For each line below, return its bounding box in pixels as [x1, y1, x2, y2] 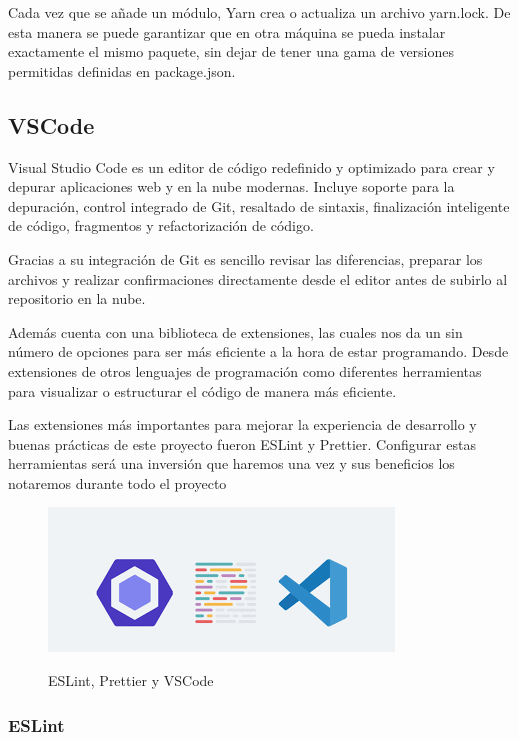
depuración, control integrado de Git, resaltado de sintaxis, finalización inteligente [8, 195, 510, 216]
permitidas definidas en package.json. [8, 60, 236, 81]
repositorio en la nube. [8, 288, 146, 309]
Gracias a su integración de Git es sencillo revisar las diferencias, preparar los [8, 248, 483, 269]
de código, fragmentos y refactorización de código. [8, 215, 314, 236]
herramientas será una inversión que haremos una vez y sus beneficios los [8, 453, 455, 474]
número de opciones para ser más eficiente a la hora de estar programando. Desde [8, 341, 509, 362]
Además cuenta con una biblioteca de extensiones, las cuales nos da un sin [8, 321, 463, 342]
